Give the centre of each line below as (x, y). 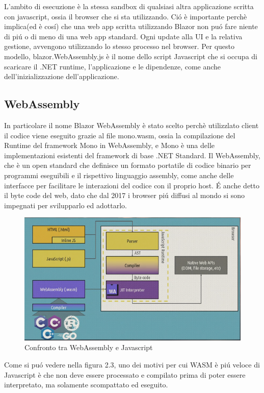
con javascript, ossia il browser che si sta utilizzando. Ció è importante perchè (126, 16)
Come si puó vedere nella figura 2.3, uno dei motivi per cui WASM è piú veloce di (132, 365)
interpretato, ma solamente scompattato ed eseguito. (86, 385)
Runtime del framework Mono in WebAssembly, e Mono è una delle (110, 145)
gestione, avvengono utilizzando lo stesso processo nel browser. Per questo (120, 46)
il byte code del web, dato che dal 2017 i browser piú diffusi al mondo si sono (125, 195)
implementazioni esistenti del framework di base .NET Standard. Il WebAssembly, (132, 155)
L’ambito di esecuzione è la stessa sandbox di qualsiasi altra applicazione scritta (129, 6)
